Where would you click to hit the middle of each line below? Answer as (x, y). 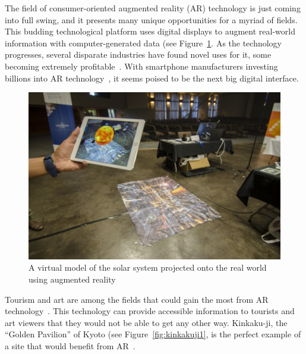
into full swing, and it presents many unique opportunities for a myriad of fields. (151, 19)
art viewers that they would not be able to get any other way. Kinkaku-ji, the (146, 322)
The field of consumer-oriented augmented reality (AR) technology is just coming (153, 8)
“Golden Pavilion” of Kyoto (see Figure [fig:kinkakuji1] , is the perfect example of (153, 334)
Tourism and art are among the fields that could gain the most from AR (137, 299)
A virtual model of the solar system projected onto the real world (148, 267)
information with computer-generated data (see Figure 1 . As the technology (143, 43)
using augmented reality (72, 279)
